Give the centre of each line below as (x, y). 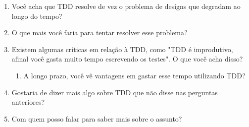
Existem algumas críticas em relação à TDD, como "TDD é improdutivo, (122, 49)
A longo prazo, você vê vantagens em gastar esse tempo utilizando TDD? (134, 75)
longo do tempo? (37, 16)
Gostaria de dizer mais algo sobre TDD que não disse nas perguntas (115, 92)
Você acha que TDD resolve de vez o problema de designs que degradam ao (126, 6)
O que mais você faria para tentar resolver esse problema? (100, 32)
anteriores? (28, 102)
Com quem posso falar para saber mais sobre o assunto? (97, 118)
